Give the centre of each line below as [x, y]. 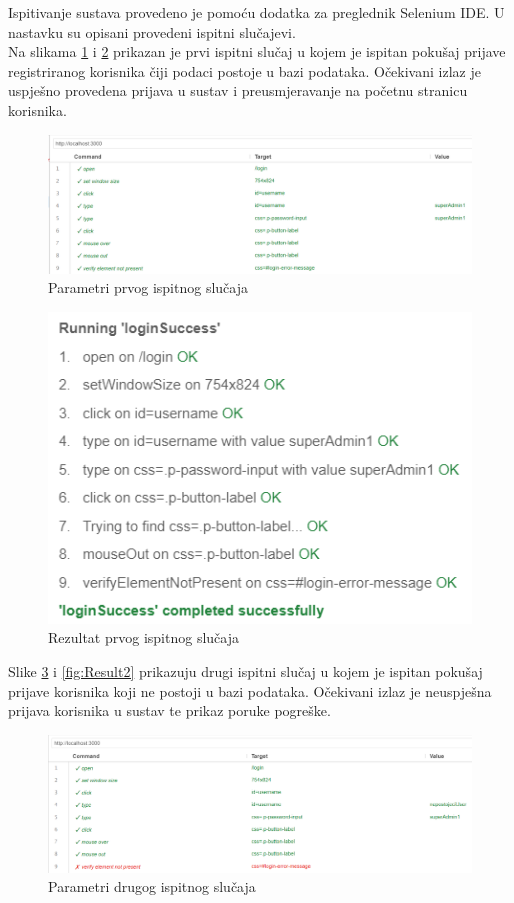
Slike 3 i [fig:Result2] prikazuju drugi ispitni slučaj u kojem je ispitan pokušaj [245, 671]
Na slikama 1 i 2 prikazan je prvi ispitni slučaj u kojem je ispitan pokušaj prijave [257, 51]
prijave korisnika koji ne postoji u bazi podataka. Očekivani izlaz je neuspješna [250, 690]
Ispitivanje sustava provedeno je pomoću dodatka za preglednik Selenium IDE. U [256, 12]
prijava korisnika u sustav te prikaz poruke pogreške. [169, 710]
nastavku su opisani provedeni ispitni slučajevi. [152, 31]
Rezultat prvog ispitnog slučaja [143, 637]
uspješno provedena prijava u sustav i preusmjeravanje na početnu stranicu [238, 90]
